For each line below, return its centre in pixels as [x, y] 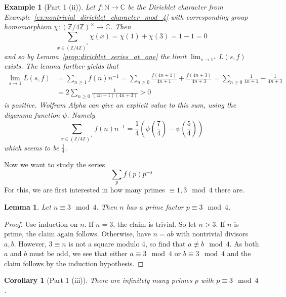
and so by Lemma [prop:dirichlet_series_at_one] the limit [95, 56]
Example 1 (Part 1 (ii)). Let [50, 7]
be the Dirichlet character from [175, 7]
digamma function [32, 115]
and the [239, 253]
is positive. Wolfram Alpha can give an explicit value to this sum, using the [120, 105]
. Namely [81, 115]
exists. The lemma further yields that [61, 66]
